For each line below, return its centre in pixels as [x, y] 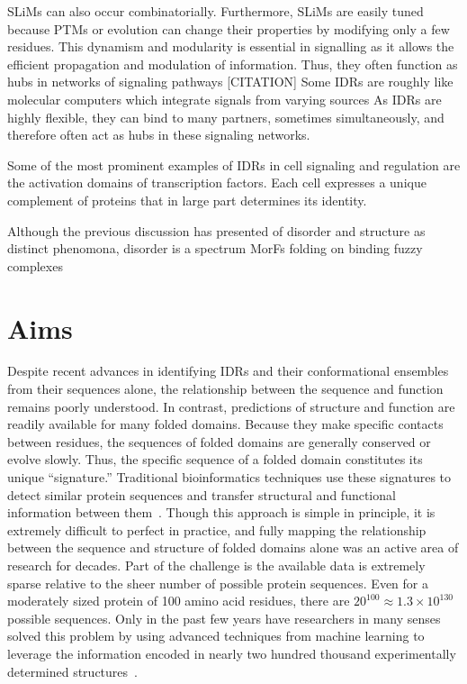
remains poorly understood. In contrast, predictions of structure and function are [231, 406]
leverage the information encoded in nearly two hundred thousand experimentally [232, 653]
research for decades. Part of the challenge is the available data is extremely [216, 565]
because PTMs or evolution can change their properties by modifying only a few [229, 28]
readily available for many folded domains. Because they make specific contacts [225, 424]
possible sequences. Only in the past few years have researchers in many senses [224, 618]
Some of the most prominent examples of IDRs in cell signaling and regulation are [234, 164]
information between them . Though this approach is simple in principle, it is [221, 512]
